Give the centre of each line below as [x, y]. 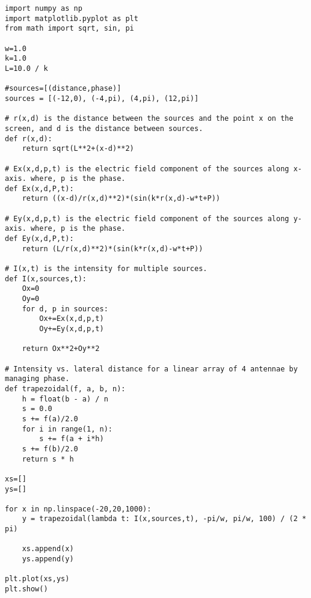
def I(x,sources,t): [46, 279]
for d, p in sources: [65, 309]
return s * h [48, 459]
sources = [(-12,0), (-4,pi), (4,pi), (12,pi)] [102, 98]
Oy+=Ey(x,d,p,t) [72, 329]
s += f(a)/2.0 [50, 419]
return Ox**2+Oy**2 [61, 349]
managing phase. [37, 379]
